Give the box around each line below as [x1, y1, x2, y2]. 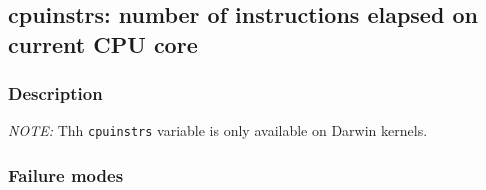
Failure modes [8, 162, 124, 187]
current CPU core [8, 28, 198, 59]
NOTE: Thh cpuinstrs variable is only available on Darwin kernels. [8, 120, 428, 141]
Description [8, 81, 103, 106]
